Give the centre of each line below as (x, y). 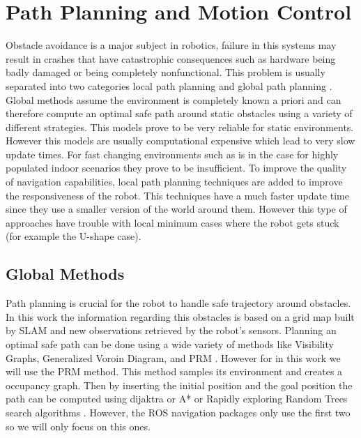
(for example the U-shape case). (74, 236)
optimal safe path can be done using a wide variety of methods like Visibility (170, 344)
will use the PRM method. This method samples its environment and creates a (174, 371)
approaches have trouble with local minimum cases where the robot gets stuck (172, 222)
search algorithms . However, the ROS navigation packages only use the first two (178, 412)
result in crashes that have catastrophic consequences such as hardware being (171, 58)
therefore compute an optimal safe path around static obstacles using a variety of (179, 113)
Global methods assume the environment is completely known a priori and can (174, 99)
